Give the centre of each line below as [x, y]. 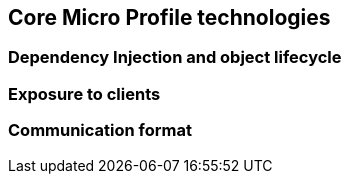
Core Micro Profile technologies [169, 17]
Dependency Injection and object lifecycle [175, 57]
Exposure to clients [84, 93]
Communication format [100, 130]
